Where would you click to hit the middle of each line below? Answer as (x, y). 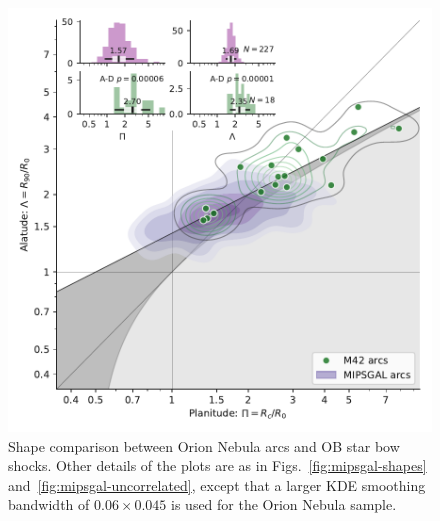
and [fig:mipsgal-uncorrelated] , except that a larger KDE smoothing (217, 484)
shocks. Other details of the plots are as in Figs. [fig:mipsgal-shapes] (217, 465)
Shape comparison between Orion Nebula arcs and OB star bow (204, 445)
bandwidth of (49, 504)
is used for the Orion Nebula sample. (284, 504)
